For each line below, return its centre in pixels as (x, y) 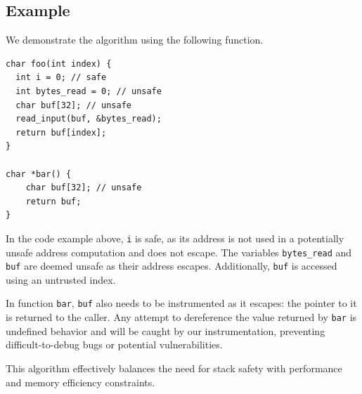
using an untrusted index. (61, 279)
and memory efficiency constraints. (80, 382)
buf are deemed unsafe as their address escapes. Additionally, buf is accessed (172, 266)
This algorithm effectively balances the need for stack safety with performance (174, 368)
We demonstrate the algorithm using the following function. (135, 40)
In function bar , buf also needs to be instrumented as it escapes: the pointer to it (181, 303)
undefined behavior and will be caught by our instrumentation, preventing (166, 330)
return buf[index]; (61, 132)
